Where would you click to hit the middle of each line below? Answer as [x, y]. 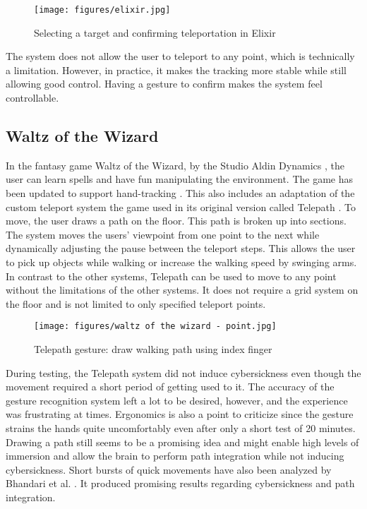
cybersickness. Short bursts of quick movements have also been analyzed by [169, 469]
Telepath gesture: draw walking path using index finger [153, 349]
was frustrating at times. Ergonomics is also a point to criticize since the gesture [180, 414]
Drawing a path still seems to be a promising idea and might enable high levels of [182, 442]
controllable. [32, 98]
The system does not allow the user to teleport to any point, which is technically [180, 56]
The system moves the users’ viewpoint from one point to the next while [163, 234]
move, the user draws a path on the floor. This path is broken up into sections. [176, 221]
